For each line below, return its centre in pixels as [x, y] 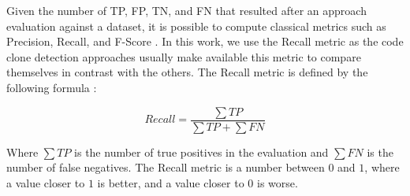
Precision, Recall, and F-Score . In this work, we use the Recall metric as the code [205, 41]
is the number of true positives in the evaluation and [201, 152]
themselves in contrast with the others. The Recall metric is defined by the [187, 72]
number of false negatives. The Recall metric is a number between [166, 167]
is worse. [278, 182]
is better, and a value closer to [171, 182]
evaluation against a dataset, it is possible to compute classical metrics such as [196, 26]
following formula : [52, 87]
